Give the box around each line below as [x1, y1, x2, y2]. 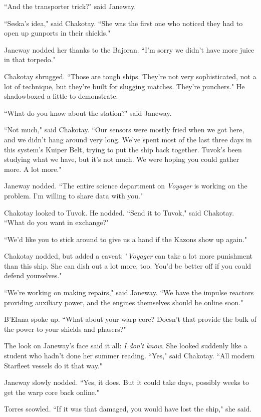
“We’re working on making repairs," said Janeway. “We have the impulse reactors [4, 287, 254, 298]
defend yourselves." [4, 270, 62, 281]
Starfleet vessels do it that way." [4, 360, 103, 370]
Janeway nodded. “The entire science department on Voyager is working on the [4, 180, 247, 191]
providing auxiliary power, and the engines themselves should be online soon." [4, 297, 243, 307]
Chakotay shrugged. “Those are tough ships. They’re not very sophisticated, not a [4, 71, 256, 81]
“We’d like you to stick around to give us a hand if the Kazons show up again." [4, 234, 247, 244]
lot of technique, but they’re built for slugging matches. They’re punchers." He [4, 81, 245, 91]
